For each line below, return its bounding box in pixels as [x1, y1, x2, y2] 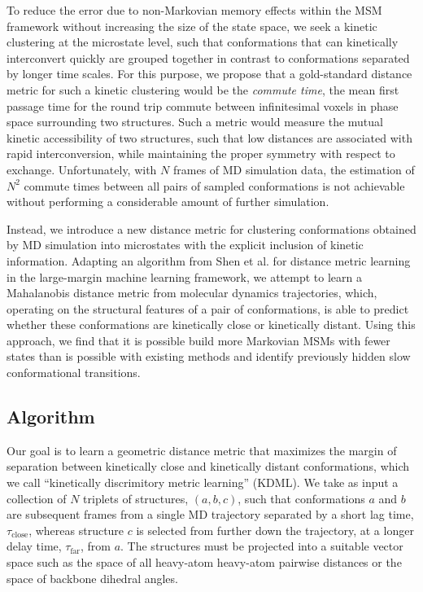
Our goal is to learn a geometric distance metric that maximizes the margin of [7, 441, 397, 458]
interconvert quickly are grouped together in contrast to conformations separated [7, 49, 410, 66]
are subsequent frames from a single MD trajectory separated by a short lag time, [7, 506, 414, 523]
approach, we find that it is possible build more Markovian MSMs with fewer [7, 331, 390, 349]
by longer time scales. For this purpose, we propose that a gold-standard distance [7, 65, 412, 82]
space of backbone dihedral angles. [7, 569, 178, 586]
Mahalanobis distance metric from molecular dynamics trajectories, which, [7, 284, 377, 301]
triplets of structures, [83, 489, 189, 506]
